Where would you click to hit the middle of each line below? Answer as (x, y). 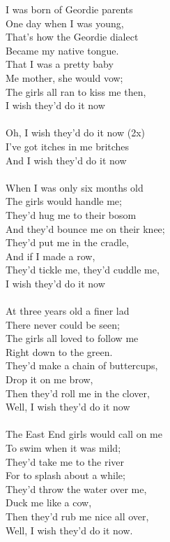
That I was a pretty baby (60, 64)
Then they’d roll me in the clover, (78, 393)
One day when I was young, (65, 23)
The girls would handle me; (64, 201)
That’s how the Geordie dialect (72, 37)
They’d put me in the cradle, (67, 242)
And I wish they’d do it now (66, 160)
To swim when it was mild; (63, 448)
